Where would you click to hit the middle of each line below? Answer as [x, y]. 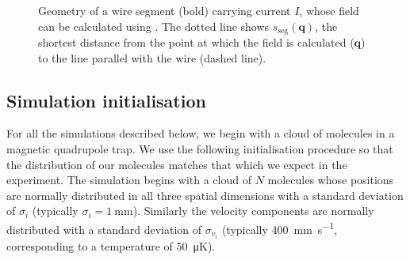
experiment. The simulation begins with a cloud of [129, 180]
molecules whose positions [331, 180]
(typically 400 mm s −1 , [280, 228]
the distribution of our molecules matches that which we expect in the [177, 164]
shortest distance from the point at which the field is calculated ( [196, 42]
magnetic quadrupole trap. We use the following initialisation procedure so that [200, 149]
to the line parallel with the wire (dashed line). [152, 57]
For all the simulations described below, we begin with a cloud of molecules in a [201, 133]
